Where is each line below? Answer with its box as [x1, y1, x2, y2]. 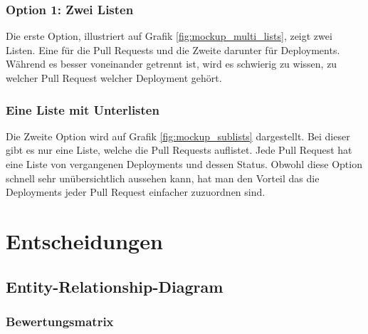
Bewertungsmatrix [6, 312, 114, 330]
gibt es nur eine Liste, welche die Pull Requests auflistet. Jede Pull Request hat [6, 142, 352, 157]
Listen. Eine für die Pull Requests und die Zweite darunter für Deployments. [6, 42, 340, 57]
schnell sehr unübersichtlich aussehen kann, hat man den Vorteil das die [6, 170, 320, 185]
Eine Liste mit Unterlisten [6, 100, 159, 118]
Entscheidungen [6, 226, 163, 255]
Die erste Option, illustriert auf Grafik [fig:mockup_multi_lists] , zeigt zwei [6, 28, 332, 43]
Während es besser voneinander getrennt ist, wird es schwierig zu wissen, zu [6, 56, 337, 71]
